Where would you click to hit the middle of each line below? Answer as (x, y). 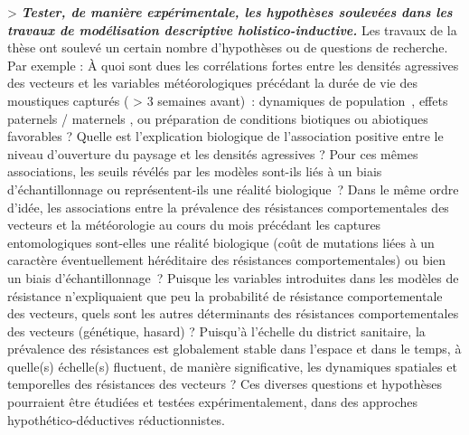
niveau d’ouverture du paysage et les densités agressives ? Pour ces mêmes (213, 153)
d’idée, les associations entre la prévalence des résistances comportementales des (228, 207)
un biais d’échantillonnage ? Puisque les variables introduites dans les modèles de (233, 277)
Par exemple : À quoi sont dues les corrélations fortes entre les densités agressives (233, 65)
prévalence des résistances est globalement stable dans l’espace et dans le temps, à (234, 349)
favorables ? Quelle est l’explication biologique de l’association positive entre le (225, 136)
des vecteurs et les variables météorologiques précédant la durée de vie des (213, 83)
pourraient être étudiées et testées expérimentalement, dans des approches (213, 402)
